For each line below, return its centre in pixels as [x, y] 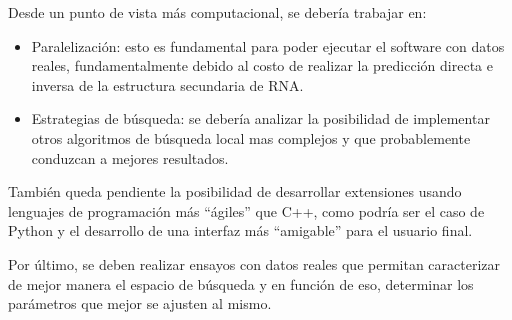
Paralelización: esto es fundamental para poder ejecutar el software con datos [268, 45]
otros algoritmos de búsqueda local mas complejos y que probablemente [251, 137]
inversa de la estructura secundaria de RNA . [167, 84]
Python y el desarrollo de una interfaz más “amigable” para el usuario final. [240, 230]
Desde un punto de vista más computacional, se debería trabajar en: [217, 12]
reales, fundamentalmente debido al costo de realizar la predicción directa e [262, 65]
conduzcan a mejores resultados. [130, 157]
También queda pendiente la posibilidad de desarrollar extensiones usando [235, 191]
